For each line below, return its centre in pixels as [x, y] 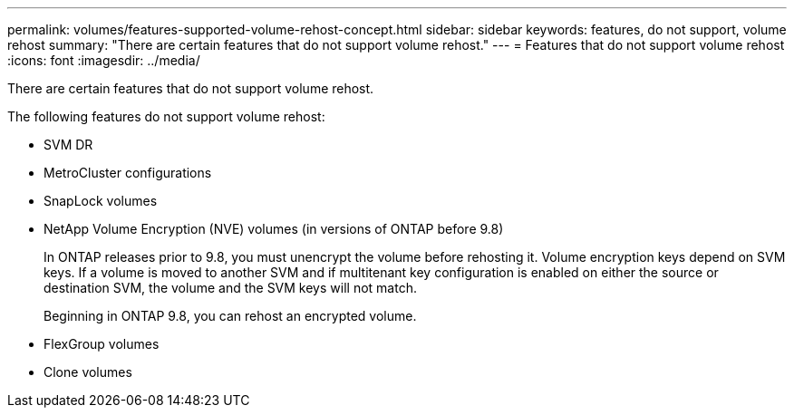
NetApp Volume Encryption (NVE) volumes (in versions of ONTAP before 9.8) [274, 229]
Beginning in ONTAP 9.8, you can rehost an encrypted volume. [230, 316]
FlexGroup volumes [102, 344]
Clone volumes [88, 372]
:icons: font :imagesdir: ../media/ [104, 60]
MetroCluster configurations [128, 173]
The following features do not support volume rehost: [166, 116]
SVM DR [68, 145]
